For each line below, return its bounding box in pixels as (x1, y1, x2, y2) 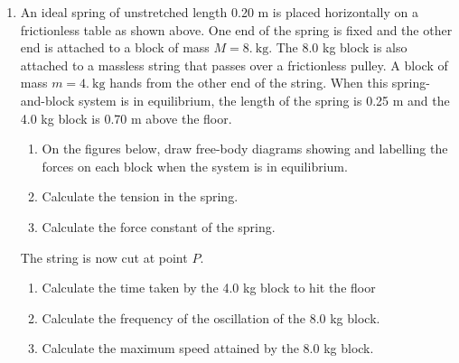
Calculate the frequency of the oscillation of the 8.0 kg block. (42, 308, 380, 327)
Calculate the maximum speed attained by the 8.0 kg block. (42, 339, 374, 358)
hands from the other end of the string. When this (109, 73, 389, 92)
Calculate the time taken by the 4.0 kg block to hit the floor (42, 278, 376, 297)
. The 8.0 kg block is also (268, 38, 407, 57)
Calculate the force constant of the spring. (42, 217, 276, 236)
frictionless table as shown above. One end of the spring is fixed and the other (20, 20, 453, 39)
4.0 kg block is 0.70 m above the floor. (20, 108, 232, 127)
